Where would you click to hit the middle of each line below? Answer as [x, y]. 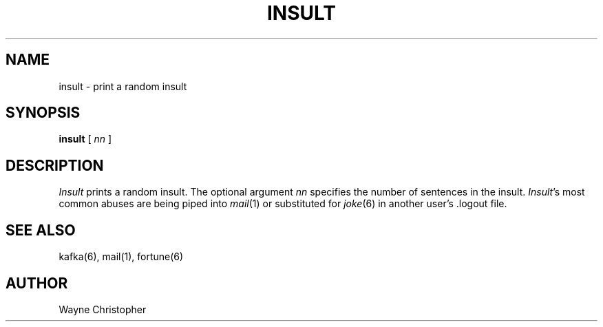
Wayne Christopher [103, 309]
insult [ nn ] [85, 139]
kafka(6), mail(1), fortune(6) [121, 257]
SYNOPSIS [43, 113]
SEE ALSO [41, 230]
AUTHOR [37, 283]
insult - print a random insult [123, 86]
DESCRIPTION [55, 165]
